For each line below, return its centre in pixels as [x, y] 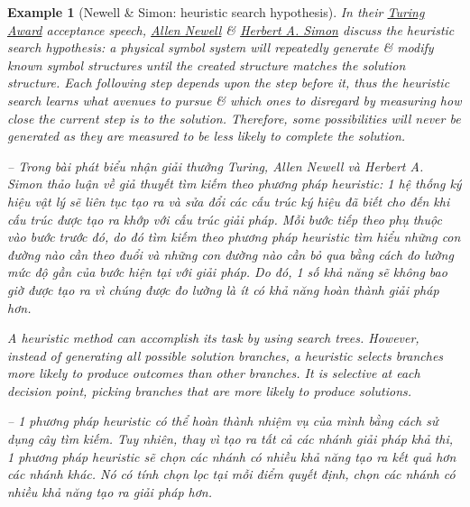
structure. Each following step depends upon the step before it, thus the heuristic [229, 83]
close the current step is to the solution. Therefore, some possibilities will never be [234, 118]
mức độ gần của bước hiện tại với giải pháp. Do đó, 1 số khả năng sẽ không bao [227, 272]
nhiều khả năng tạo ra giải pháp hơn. [110, 491]
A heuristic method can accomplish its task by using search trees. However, [213, 338]
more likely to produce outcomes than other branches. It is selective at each [214, 373]
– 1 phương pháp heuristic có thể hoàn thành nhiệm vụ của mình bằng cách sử [223, 421]
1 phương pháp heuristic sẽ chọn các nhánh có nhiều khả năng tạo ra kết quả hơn [232, 456]
